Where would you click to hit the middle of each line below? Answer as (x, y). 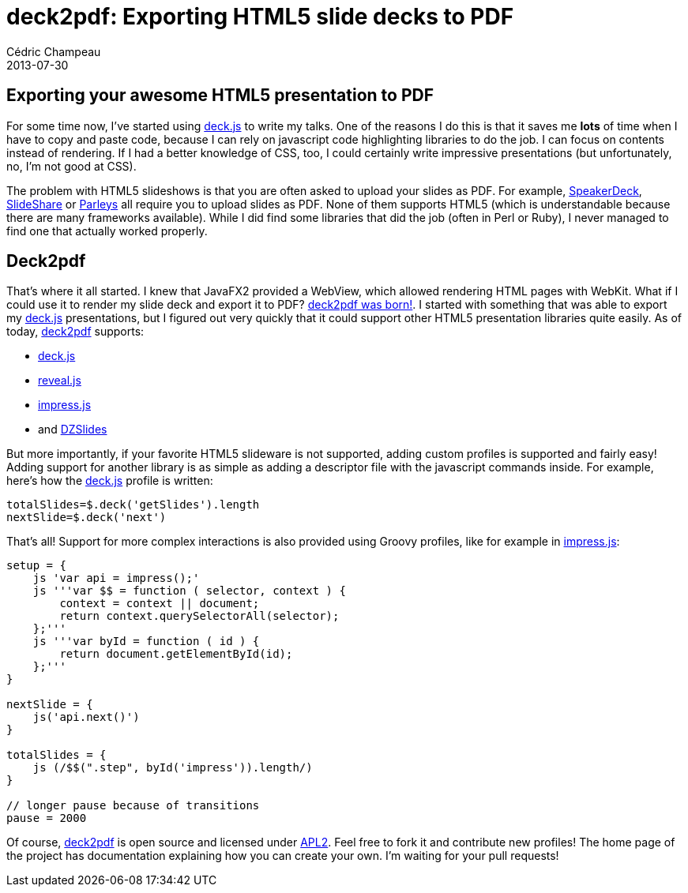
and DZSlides (73, 430)
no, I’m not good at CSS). (71, 166)
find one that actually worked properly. (107, 231)
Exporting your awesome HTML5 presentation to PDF (220, 96)
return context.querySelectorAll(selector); (199, 616)
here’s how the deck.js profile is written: (110, 481)
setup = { (36, 566)
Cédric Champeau (54, 51)
